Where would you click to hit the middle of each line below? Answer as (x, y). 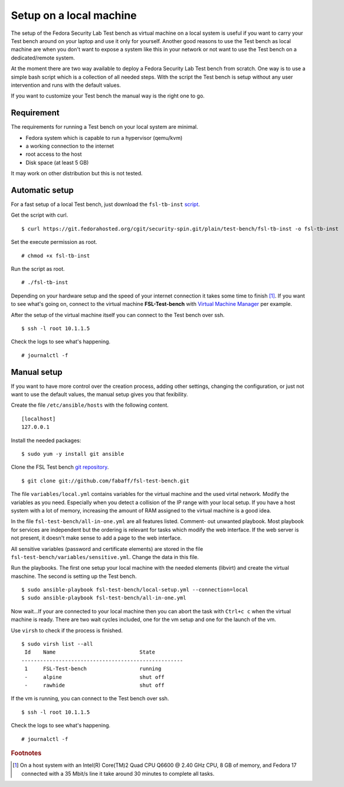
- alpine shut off (94, 677)
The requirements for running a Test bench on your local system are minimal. (104, 127)
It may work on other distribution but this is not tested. (77, 174)
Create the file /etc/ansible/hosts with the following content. (90, 405)
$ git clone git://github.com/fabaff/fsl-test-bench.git (106, 481)
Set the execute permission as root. (54, 242)
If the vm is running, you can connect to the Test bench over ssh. (90, 698)
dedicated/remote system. (43, 58)
